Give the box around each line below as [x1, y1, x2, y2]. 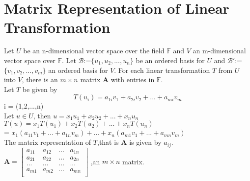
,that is [97, 137, 119, 147]
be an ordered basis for [136, 55, 205, 65]
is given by [129, 137, 162, 147]
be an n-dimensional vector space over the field [23, 45, 165, 56]
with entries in [111, 74, 155, 85]
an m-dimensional [193, 45, 246, 56]
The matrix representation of [4, 137, 91, 147]
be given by [22, 84, 57, 94]
